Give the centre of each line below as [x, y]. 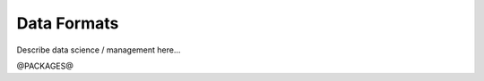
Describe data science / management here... [99, 50]
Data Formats [68, 23]
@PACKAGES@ [45, 66]
